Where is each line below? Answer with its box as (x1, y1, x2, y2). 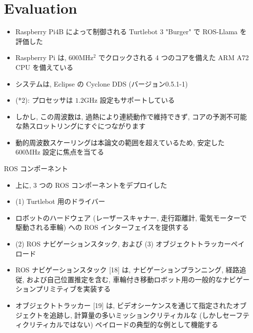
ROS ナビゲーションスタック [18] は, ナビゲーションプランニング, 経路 (15, 265, 240, 275)
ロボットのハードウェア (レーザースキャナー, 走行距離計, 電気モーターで (15, 212, 247, 222)
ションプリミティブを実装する (15, 284, 111, 294)
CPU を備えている (15, 62, 73, 72)
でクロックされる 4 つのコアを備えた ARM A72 (98, 52, 249, 63)
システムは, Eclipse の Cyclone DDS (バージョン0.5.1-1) (15, 78, 188, 89)
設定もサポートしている (100, 95, 175, 105)
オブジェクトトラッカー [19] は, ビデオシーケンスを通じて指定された (15, 300, 233, 310)
